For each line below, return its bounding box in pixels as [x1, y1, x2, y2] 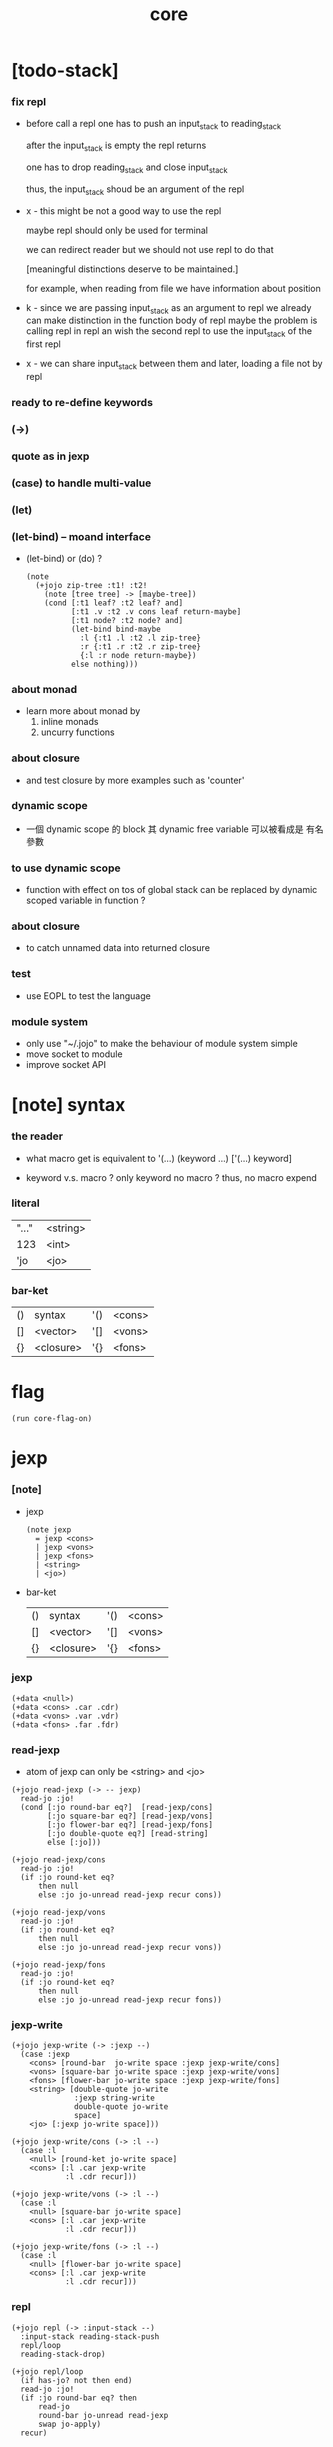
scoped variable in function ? [25, 894, 146, 907]
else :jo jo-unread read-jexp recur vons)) [37, 1943, 223, 1953]
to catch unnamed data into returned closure [25, 942, 211, 954]
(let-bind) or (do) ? [25, 552, 103, 564]
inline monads [40, 716, 99, 728]
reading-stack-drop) [20, 2349, 106, 2359]
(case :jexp [20, 2049, 71, 2060]
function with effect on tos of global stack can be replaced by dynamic [25, 884, 318, 896]
